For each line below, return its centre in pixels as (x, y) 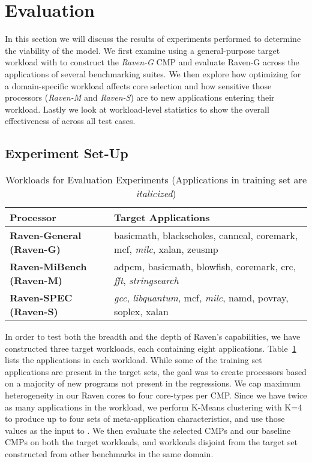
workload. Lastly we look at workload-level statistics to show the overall (137, 109)
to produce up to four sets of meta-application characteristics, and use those (145, 419)
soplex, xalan (141, 312)
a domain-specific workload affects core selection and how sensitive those (138, 85)
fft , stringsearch (146, 280)
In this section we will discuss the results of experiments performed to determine (153, 39)
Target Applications (162, 218)
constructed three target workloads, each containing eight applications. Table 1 (151, 348)
